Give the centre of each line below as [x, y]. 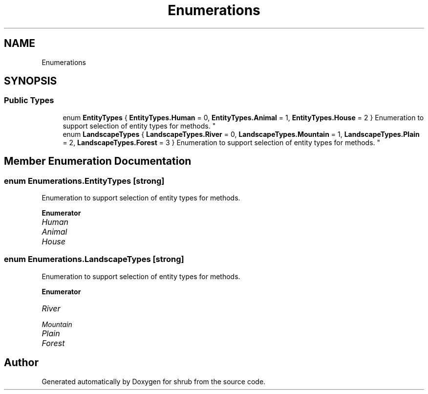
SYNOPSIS [31, 81]
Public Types [29, 100]
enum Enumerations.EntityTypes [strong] [84, 181]
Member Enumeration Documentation [98, 161]
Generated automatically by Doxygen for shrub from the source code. [154, 381]
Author [21, 363]
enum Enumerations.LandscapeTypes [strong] [94, 259]
